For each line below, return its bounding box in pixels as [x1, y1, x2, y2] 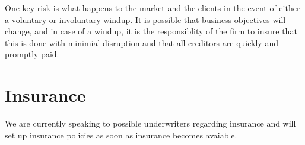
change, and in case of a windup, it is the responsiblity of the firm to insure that [5, 25, 297, 37]
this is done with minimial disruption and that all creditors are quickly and [5, 36, 278, 49]
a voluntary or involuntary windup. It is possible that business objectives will [5, 13, 286, 25]
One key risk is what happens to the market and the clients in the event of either [5, 2, 300, 14]
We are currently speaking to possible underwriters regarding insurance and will [5, 117, 296, 130]
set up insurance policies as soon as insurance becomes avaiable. [5, 128, 237, 141]
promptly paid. [5, 48, 59, 60]
